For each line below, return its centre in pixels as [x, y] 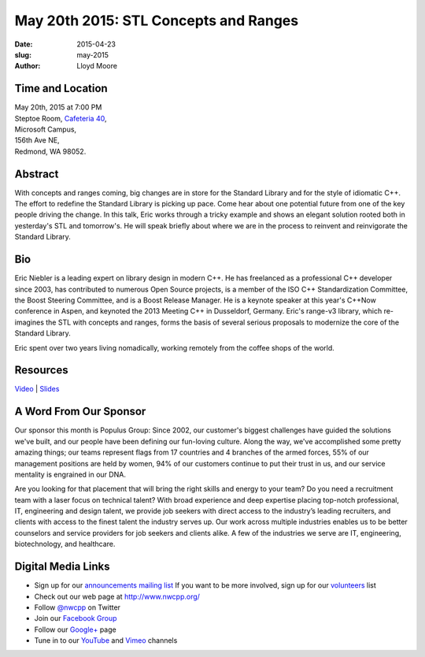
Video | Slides [37, 389]
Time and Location [61, 89]
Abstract [37, 174]
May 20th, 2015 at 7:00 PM [58, 107]
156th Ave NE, [37, 140]
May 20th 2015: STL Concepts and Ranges [157, 20]
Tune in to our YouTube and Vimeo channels [106, 640]
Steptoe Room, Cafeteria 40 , [61, 118]
